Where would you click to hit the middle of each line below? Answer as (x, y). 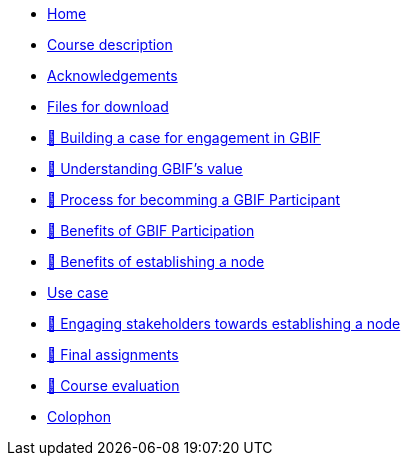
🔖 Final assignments (113, 354)
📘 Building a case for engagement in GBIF (184, 137)
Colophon (79, 416)
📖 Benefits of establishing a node (156, 261)
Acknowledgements (112, 75)
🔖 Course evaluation (113, 385)
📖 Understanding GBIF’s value (145, 168)
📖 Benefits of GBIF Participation (151, 230)
